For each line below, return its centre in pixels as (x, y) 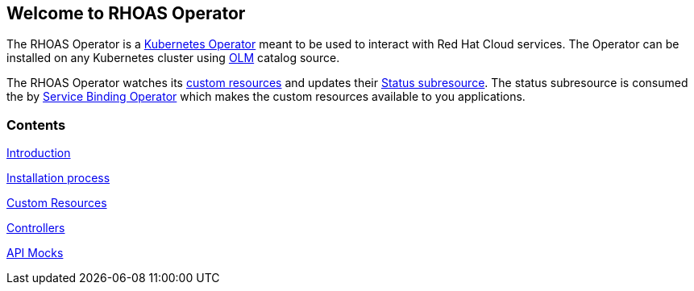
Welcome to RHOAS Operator (126, 13)
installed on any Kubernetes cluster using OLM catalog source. (173, 58)
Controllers (36, 228)
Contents (36, 125)
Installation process (58, 178)
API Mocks (35, 253)
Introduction (39, 153)
